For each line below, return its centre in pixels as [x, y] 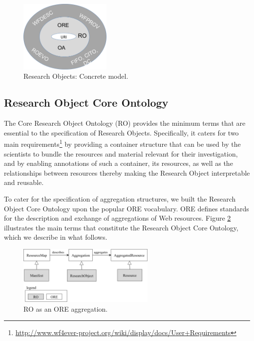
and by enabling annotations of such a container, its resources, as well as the [118, 163]
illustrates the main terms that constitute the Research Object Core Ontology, [121, 227]
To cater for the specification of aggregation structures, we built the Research [120, 199]
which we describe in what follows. [56, 237]
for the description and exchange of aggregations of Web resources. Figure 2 [117, 218]
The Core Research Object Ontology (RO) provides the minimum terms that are [125, 123]
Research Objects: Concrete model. [76, 76]
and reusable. [24, 182]
